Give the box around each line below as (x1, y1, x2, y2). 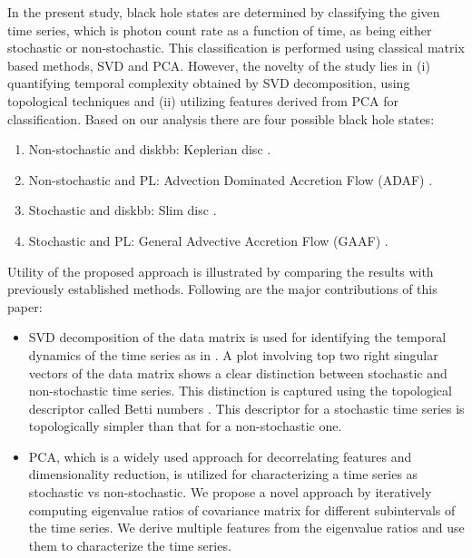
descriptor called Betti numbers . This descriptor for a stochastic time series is (28, 398, 465, 417)
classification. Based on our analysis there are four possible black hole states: (7, 109, 435, 128)
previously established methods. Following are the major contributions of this (7, 279, 438, 299)
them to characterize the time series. (28, 535, 231, 554)
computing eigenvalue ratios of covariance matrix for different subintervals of (28, 500, 456, 519)
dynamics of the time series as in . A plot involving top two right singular (28, 345, 438, 364)
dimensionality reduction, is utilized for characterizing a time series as (28, 465, 418, 484)
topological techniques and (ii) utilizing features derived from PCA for (7, 91, 399, 110)
